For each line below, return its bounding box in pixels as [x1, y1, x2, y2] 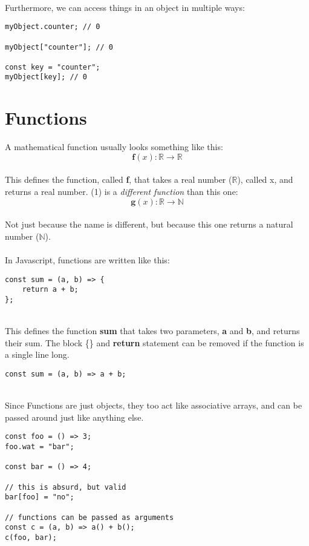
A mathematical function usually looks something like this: [5, 140, 223, 153]
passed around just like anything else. [5, 410, 144, 423]
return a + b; [22, 285, 79, 294]
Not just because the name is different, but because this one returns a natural [5, 218, 293, 231]
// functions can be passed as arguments [5, 513, 174, 522]
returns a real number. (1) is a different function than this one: [5, 185, 238, 198]
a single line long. [5, 348, 70, 361]
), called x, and [237, 173, 293, 186]
